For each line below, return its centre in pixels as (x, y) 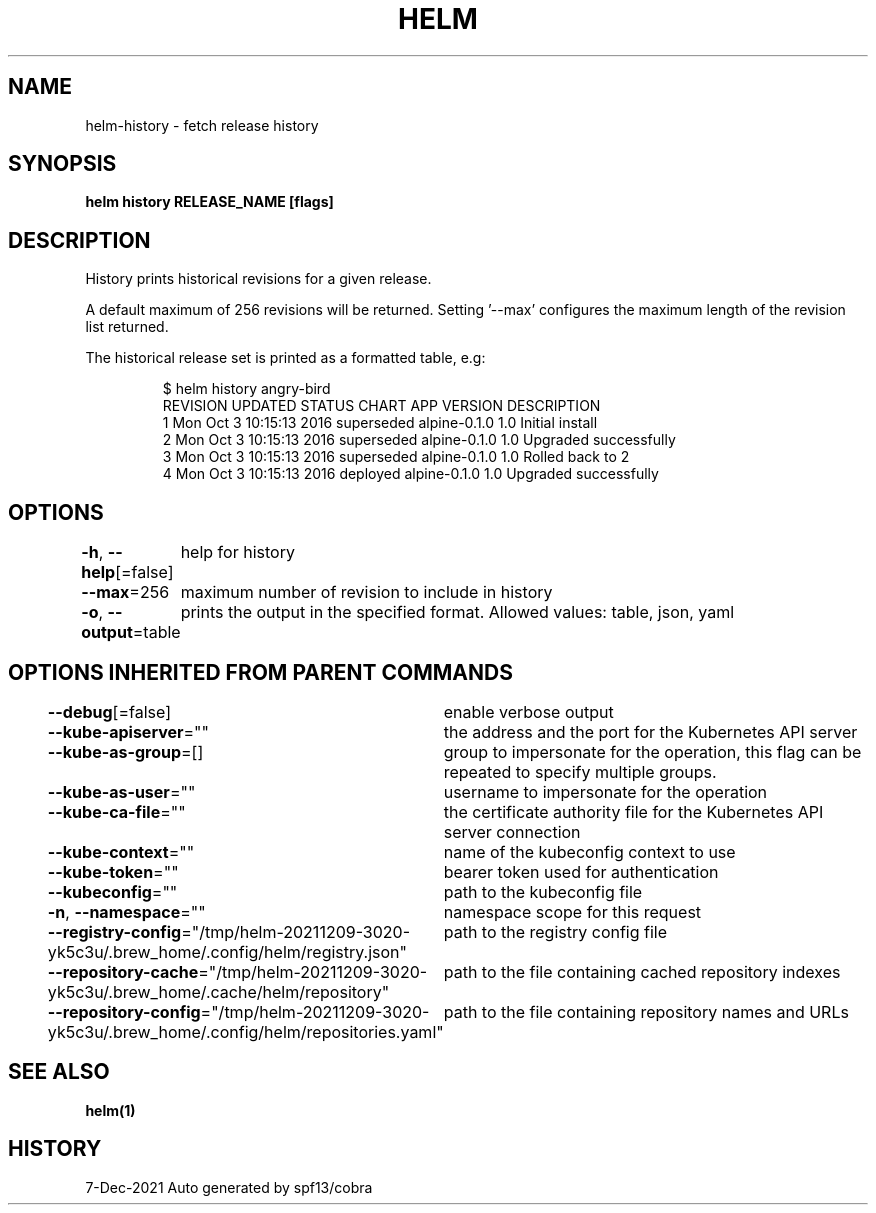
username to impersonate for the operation (605, 791)
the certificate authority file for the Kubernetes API (633, 811)
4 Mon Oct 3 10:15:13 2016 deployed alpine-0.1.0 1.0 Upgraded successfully (410, 474)
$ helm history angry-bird (246, 389)
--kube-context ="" (121, 851)
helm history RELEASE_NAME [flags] (209, 202)
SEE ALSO (59, 1072)
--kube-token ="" (113, 871)
